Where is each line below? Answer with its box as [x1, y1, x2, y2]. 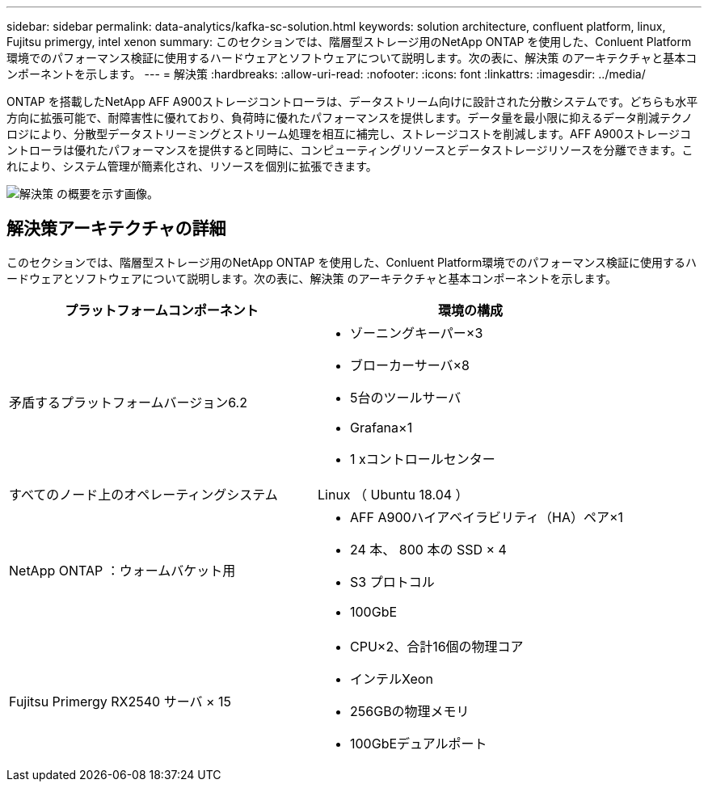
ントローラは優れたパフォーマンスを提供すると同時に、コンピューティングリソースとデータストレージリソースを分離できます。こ [6, 143, 693, 157]
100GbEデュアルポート [350, 735, 487, 752]
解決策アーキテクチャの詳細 [6, 218, 226, 239]
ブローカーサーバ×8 [350, 356, 470, 373]
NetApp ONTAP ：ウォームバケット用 [9, 562, 236, 579]
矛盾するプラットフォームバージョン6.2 [9, 394, 247, 411]
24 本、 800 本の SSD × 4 [350, 541, 507, 558]
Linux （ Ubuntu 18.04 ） [318, 486, 469, 503]
